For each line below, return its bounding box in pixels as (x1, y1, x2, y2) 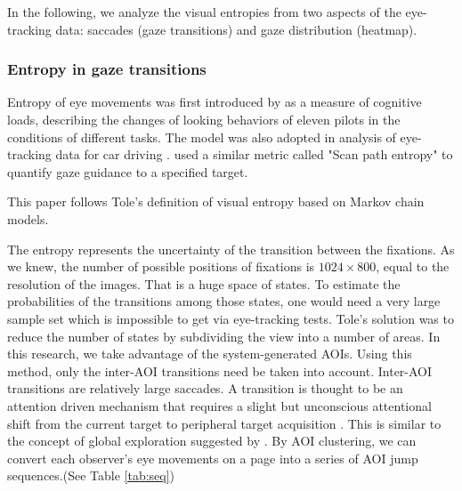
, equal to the (376, 257, 450, 276)
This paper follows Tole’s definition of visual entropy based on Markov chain (7, 192, 425, 211)
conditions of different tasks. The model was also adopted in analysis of (7, 127, 396, 146)
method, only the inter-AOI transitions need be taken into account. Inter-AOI (7, 361, 433, 380)
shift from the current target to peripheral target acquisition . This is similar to (7, 414, 442, 432)
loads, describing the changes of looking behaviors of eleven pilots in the (7, 110, 401, 128)
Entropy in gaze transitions (7, 58, 207, 80)
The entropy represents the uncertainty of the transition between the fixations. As (7, 239, 455, 258)
